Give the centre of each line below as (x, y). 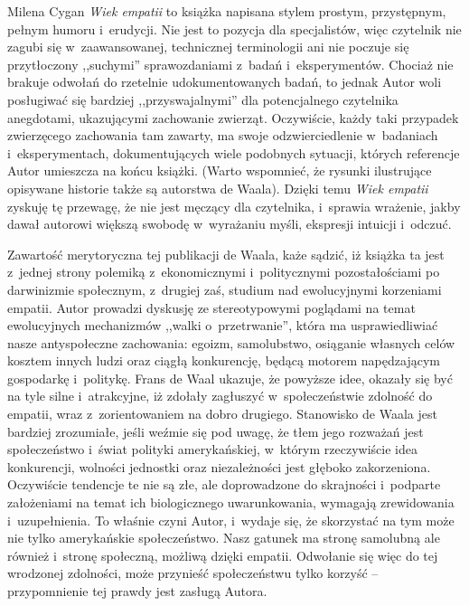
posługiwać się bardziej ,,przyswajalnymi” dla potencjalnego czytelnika (203, 99)
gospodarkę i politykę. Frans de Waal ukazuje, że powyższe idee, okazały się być (230, 378)
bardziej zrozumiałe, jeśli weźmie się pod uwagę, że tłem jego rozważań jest (216, 431)
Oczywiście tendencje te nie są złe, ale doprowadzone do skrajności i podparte (224, 484)
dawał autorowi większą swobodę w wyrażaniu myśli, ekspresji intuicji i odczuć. (230, 224)
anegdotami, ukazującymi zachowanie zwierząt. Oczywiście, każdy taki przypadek (233, 117)
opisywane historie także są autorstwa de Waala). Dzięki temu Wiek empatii (218, 188)
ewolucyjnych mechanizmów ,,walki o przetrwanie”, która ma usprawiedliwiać (223, 325)
